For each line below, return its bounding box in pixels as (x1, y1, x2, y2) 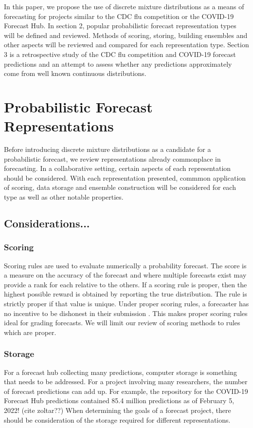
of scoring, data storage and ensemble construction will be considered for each (4, 182, 236, 192)
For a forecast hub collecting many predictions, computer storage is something (4, 367, 237, 377)
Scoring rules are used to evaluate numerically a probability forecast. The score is (4, 260, 247, 270)
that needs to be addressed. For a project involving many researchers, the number (4, 376, 248, 387)
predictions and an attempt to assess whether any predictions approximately (4, 58, 232, 69)
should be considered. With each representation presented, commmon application (4, 172, 246, 183)
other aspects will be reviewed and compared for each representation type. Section (4, 39, 249, 50)
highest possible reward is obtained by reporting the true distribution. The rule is (4, 289, 247, 299)
